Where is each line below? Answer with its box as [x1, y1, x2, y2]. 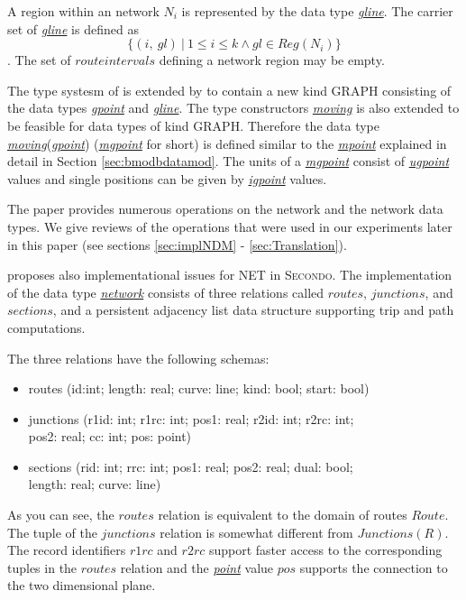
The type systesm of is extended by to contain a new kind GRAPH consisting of [7, 80, 452, 99]
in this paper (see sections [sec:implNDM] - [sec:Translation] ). [7, 235, 347, 254]
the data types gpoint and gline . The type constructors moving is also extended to [7, 98, 460, 117]
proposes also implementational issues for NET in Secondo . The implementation [7, 265, 452, 284]
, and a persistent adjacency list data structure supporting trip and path [52, 300, 454, 319]
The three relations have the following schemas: [7, 348, 270, 367]
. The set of [7, 51, 71, 69]
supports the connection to [299, 558, 448, 577]
